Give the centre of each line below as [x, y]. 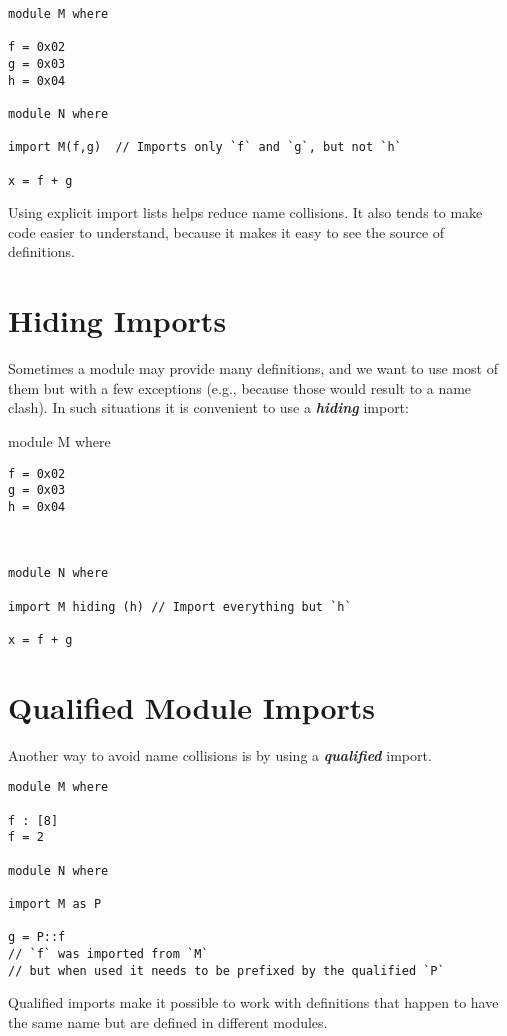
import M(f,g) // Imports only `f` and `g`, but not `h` [205, 147]
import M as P [55, 904]
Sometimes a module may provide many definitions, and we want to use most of [253, 368]
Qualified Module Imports [192, 706]
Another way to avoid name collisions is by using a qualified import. [220, 754]
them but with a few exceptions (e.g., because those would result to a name [240, 387]
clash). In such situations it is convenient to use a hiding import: [208, 407]
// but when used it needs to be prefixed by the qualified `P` [226, 970]
